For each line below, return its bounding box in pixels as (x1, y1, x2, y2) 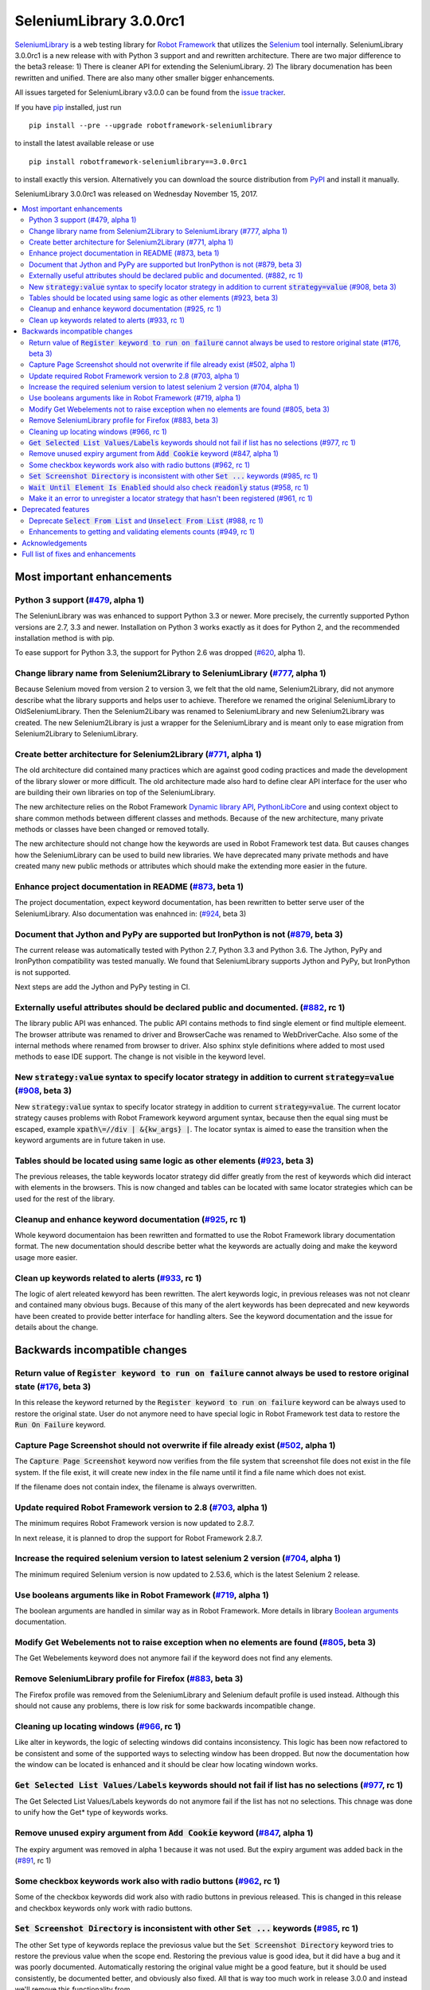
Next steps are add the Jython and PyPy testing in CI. (14, 982, 190, 992)
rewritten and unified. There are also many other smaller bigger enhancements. (14, 72, 275, 83)
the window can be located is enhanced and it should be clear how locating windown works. (14, 1759, 319, 1769)
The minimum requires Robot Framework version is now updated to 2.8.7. (14, 1519, 255, 1528)
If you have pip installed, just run (14, 102, 122, 111)
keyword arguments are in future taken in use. (14, 1135, 166, 1145)
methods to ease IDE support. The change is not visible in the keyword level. (14, 1052, 266, 1062)
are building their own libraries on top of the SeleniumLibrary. (14, 787, 216, 797)
